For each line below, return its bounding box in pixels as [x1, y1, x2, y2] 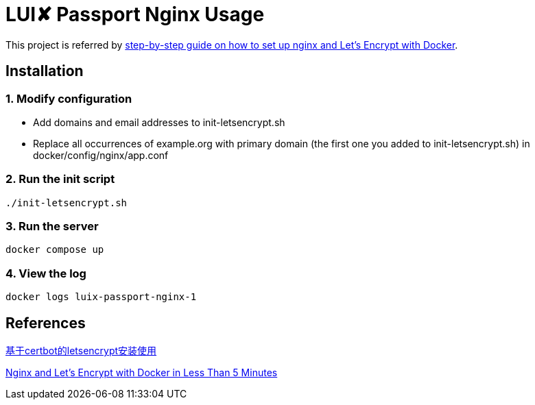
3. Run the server [5, 219, 99, 234]
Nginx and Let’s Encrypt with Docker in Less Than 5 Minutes [5, 367, 278, 379]
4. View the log [5, 266, 86, 280]
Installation [5, 62, 84, 80]
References [5, 314, 86, 332]
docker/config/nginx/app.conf [33, 149, 169, 161]
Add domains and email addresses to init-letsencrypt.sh [33, 116, 285, 128]
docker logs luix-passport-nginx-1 [5, 291, 197, 303]
